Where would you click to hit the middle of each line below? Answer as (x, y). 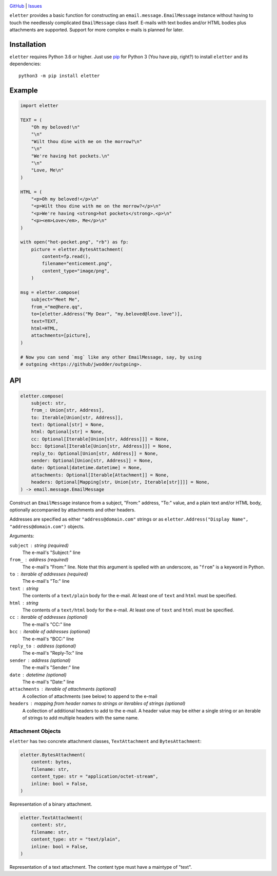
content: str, (49, 825)
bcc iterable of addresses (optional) (50, 632)
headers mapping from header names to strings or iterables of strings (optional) (97, 703)
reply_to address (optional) (43, 646)
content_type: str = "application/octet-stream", (95, 776)
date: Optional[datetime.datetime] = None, (86, 468)
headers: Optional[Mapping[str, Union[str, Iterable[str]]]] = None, (120, 482)
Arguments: (22, 536)
